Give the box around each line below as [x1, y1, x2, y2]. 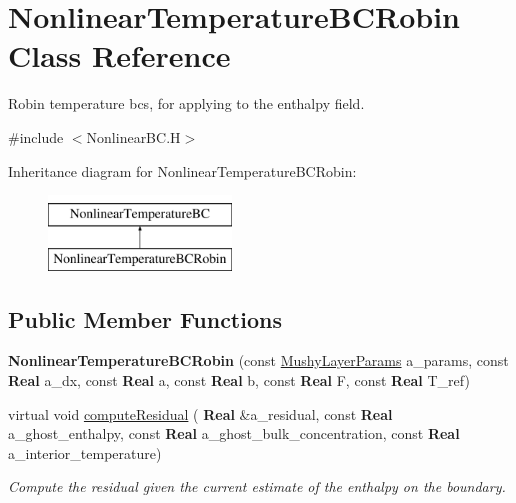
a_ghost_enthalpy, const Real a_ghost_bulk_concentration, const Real [8, 423, 460, 444]
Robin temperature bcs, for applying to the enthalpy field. [8, 93, 365, 114]
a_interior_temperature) [8, 442, 162, 463]
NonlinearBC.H [86, 126, 181, 147]
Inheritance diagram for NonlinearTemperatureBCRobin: [8, 160, 357, 181]
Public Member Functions [8, 303, 282, 334]
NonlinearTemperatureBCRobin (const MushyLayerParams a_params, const [8, 350, 509, 371]
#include [8, 126, 64, 147]
